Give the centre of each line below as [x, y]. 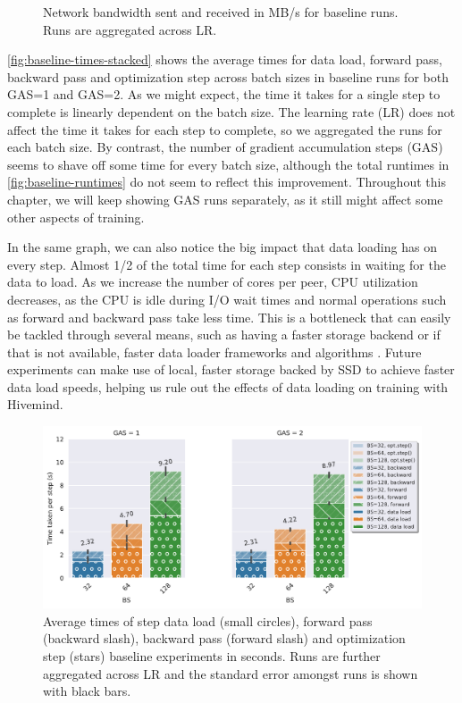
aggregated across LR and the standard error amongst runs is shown [231, 673]
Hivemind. [35, 404]
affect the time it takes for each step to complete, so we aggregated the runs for [225, 129]
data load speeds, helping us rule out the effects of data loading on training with [228, 386]
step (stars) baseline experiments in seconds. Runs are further [212, 655]
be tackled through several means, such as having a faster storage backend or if [224, 335]
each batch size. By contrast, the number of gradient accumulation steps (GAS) [225, 147]
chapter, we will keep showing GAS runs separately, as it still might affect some [225, 199]
